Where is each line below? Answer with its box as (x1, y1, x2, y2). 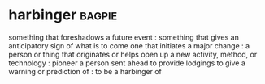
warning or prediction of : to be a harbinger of (8, 66, 163, 76)
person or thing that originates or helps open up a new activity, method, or (8, 49, 258, 59)
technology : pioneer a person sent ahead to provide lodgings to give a (8, 58, 246, 68)
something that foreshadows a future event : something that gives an (8, 32, 240, 42)
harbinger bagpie (8, 6, 118, 24)
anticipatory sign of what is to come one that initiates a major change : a (8, 40, 250, 50)
